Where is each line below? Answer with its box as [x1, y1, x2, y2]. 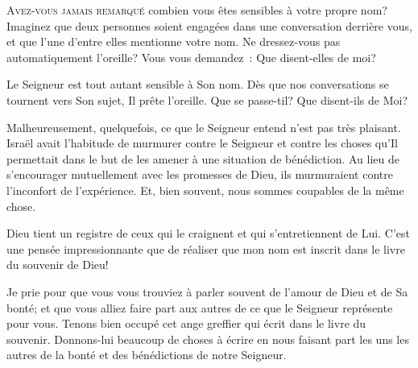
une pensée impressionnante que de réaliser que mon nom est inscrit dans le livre [6, 240, 405, 257]
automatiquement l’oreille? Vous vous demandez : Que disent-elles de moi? [6, 48, 376, 65]
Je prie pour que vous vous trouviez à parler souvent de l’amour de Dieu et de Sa [6, 283, 408, 300]
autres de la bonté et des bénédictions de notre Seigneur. [6, 346, 287, 363]
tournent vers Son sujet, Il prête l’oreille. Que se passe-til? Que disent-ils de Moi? [6, 91, 408, 108]
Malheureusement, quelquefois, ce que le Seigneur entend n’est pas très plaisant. [6, 118, 401, 135]
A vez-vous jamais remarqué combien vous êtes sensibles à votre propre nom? [6, 2, 387, 18]
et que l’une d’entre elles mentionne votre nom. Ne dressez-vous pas [6, 33, 341, 50]
